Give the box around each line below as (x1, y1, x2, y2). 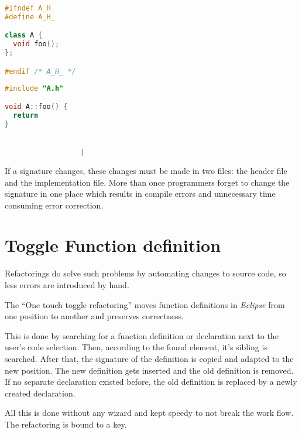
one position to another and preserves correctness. (5, 310, 184, 322)
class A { (5, 31, 43, 40)
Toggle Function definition (5, 233, 221, 257)
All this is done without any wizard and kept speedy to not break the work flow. (5, 406, 294, 419)
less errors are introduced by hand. (5, 279, 129, 291)
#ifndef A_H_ (5, 4, 55, 12)
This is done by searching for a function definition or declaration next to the (5, 329, 279, 341)
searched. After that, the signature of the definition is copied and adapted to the (5, 352, 294, 364)
